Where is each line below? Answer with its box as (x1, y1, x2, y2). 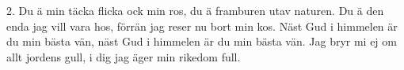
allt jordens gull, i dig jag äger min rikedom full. (6, 48, 241, 64)
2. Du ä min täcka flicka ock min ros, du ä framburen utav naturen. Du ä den (6, 2, 384, 18)
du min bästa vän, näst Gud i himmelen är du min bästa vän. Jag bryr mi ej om (6, 33, 397, 50)
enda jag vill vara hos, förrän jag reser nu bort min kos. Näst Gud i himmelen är (6, 17, 398, 34)
